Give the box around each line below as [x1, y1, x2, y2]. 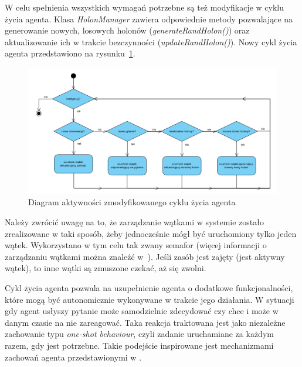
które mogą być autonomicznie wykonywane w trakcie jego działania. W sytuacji [5, 293, 294, 305]
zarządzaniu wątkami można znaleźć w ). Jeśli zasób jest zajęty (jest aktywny [5, 250, 285, 262]
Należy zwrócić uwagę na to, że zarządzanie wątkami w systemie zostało [5, 216, 264, 228]
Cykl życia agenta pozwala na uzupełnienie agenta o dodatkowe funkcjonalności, [5, 282, 293, 294]
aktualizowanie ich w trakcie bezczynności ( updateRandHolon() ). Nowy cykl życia [5, 35, 297, 48]
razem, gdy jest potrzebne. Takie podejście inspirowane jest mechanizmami [5, 339, 274, 351]
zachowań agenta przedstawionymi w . [5, 351, 142, 363]
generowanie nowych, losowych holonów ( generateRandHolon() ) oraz [5, 24, 250, 36]
